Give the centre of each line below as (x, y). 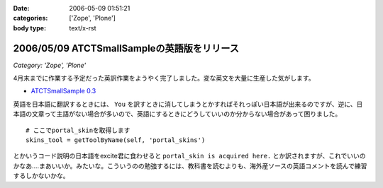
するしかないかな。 (41, 176)
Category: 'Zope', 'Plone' (50, 65)
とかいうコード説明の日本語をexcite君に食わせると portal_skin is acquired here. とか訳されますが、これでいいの (189, 156)
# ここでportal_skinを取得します (78, 130)
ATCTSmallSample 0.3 (63, 91)
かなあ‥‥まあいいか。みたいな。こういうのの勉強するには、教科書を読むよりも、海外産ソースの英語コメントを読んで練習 (190, 165)
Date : (21, 8)
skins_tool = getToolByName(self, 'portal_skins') (116, 140)
